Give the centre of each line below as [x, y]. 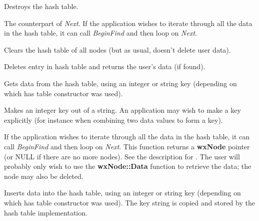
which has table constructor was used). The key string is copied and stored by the [129, 202]
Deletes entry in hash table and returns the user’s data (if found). [105, 66]
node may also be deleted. [44, 176]
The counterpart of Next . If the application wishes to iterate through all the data [128, 23]
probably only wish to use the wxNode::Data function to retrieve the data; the [128, 166]
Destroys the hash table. [41, 6]
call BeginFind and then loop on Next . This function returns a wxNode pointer [127, 146]
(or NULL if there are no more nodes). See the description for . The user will [122, 156]
